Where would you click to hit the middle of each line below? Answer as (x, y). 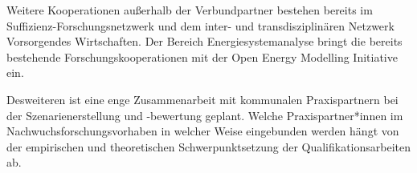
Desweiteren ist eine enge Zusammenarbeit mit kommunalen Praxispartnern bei (202, 99)
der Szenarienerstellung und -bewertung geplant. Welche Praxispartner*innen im (205, 115)
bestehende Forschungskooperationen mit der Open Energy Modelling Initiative (202, 56)
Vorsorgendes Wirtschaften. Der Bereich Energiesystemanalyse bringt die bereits (204, 41)
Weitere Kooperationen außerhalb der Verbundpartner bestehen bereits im (190, 10)
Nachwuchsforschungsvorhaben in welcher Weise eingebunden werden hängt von (203, 131)
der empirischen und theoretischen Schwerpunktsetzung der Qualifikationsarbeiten (209, 146)
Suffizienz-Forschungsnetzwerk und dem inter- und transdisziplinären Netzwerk (200, 25)
